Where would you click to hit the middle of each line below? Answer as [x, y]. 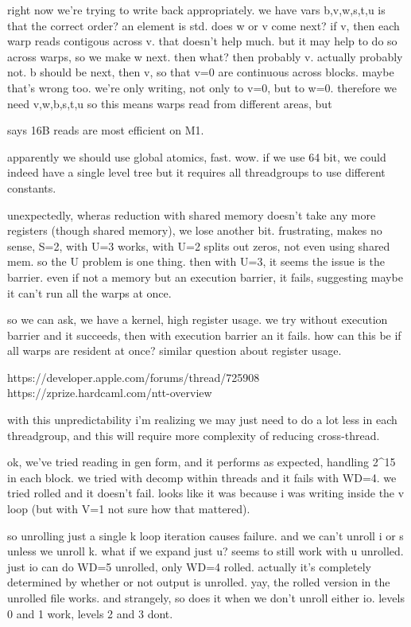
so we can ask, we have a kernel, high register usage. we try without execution [198, 319]
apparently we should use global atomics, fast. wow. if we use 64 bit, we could [197, 156]
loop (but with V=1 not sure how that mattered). [129, 509]
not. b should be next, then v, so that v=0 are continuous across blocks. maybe [201, 72]
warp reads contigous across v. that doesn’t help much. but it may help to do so [202, 41]
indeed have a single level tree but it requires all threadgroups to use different [196, 172]
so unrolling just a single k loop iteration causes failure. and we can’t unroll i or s [205, 535]
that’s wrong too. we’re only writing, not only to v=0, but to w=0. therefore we [202, 87]
